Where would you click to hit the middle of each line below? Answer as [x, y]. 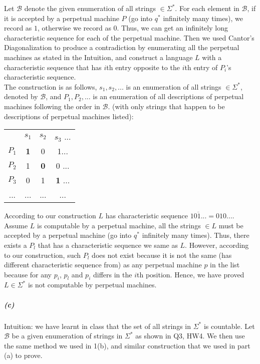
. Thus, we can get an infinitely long [172, 28]
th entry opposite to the [143, 67]
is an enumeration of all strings [174, 86]
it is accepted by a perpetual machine [62, 18]
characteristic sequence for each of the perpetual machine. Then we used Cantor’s [129, 37]
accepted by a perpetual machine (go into [68, 235]
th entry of [201, 67]
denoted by [21, 96]
